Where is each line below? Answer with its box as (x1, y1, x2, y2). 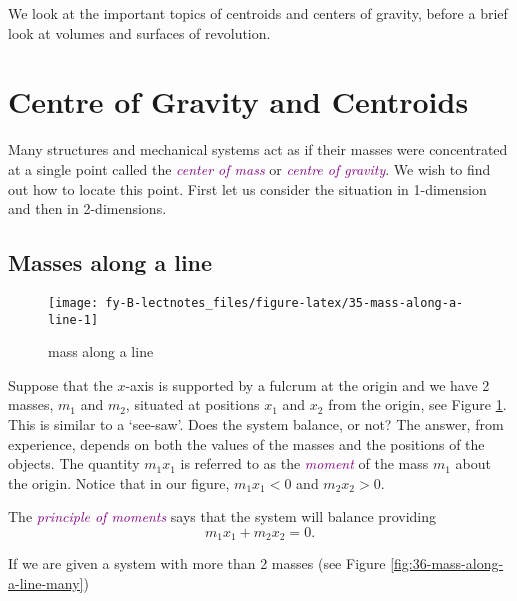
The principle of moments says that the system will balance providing (8, 506, 436, 527)
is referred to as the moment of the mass (180, 453, 429, 474)
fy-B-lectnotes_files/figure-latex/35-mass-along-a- (105, 295, 464, 310)
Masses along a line (8, 247, 213, 278)
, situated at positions (125, 394, 260, 415)
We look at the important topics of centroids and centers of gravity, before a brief (8, 3, 508, 23)
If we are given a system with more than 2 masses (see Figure (8, 553, 386, 574)
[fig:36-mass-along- (390, 553, 504, 574)
